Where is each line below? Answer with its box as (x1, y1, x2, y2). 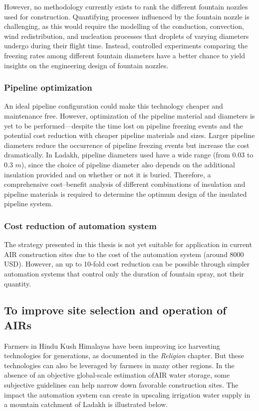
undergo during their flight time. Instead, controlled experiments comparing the (4, 40, 248, 51)
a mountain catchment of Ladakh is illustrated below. (4, 399, 168, 410)
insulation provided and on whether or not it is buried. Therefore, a (4, 169, 211, 179)
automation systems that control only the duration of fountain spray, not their (4, 268, 244, 278)
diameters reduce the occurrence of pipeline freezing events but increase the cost (4, 139, 250, 150)
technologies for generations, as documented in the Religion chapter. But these (4, 350, 245, 361)
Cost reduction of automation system (4, 219, 157, 232)
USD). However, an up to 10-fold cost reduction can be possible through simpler (4, 259, 250, 269)
